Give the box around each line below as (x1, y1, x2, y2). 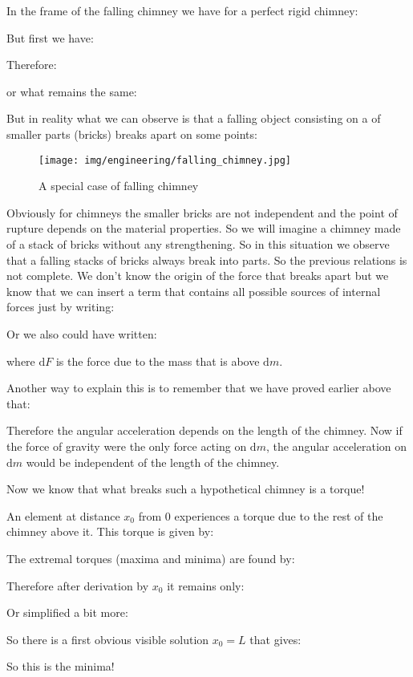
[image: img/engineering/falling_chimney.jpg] (38, 154, 291, 166)
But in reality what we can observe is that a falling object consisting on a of (6, 110, 381, 127)
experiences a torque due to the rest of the (174, 507, 383, 524)
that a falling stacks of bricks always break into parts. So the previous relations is (6, 251, 407, 268)
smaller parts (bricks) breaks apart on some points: (6, 125, 257, 142)
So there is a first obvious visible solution (6, 630, 209, 647)
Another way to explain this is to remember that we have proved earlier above (6, 379, 391, 396)
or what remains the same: (6, 83, 137, 99)
